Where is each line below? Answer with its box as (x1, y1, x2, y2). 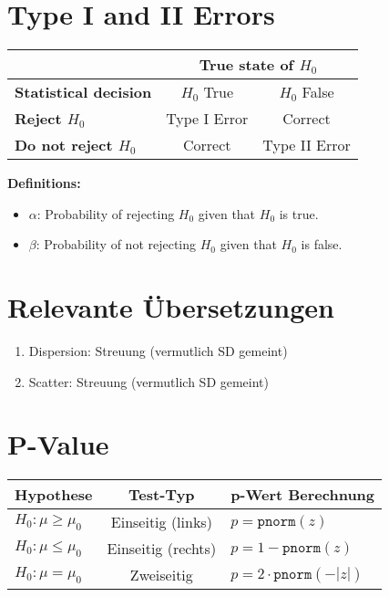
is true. (279, 204, 319, 223)
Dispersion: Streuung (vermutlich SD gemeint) (28, 341, 288, 361)
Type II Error (262, 134, 351, 156)
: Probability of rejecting (36, 204, 175, 223)
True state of (199, 54, 294, 76)
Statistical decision (15, 81, 152, 103)
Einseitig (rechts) (107, 538, 217, 560)
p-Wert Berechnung (230, 484, 375, 506)
